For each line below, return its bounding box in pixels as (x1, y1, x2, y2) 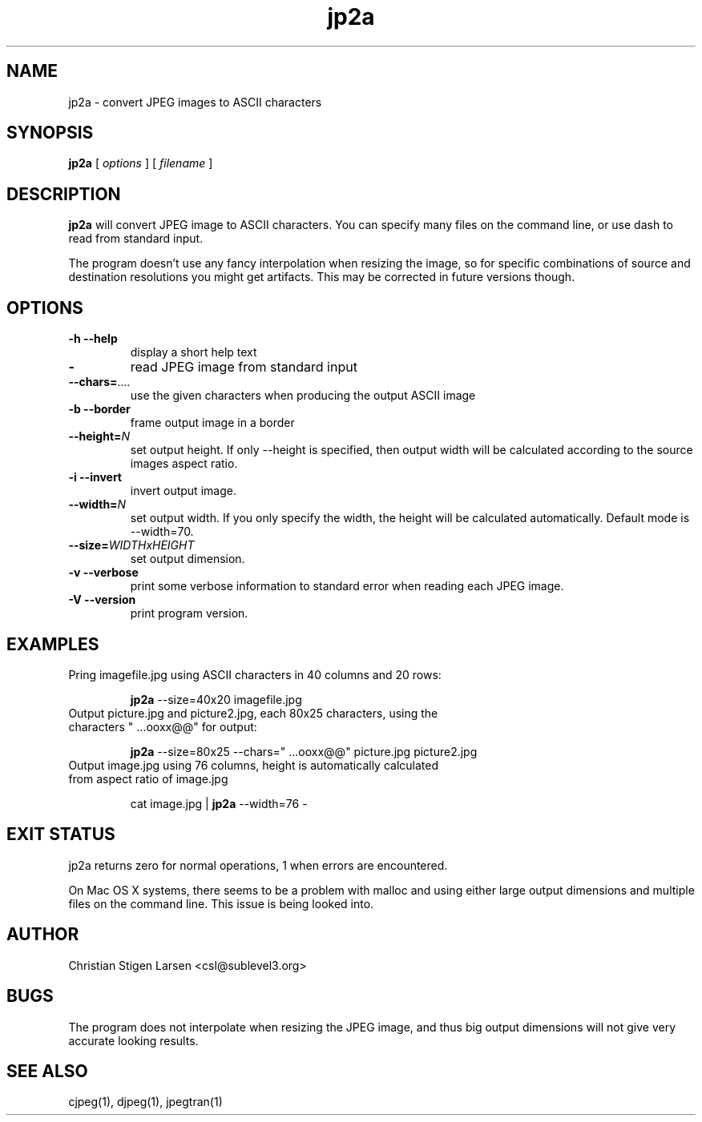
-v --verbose (68, 565, 139, 580)
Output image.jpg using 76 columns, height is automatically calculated (68, 758, 438, 772)
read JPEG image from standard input (130, 359, 357, 376)
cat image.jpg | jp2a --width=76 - (130, 796, 308, 810)
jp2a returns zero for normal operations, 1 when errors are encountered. (68, 858, 448, 872)
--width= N (68, 497, 127, 512)
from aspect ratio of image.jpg (68, 771, 228, 786)
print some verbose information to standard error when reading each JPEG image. (130, 579, 564, 593)
